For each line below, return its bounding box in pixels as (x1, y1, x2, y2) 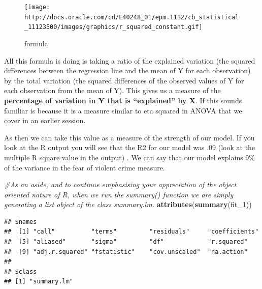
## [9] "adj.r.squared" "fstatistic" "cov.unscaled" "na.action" (4, 248, 248, 255)
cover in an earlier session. (4, 115, 86, 126)
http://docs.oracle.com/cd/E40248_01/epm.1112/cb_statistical (24, 13, 239, 21)
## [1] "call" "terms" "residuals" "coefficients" (4, 228, 259, 236)
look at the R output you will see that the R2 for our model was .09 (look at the (4, 142, 255, 153)
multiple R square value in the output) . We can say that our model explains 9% (4, 152, 255, 162)
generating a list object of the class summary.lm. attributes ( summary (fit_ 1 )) (4, 199, 252, 210)
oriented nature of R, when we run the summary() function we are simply (4, 189, 234, 199)
